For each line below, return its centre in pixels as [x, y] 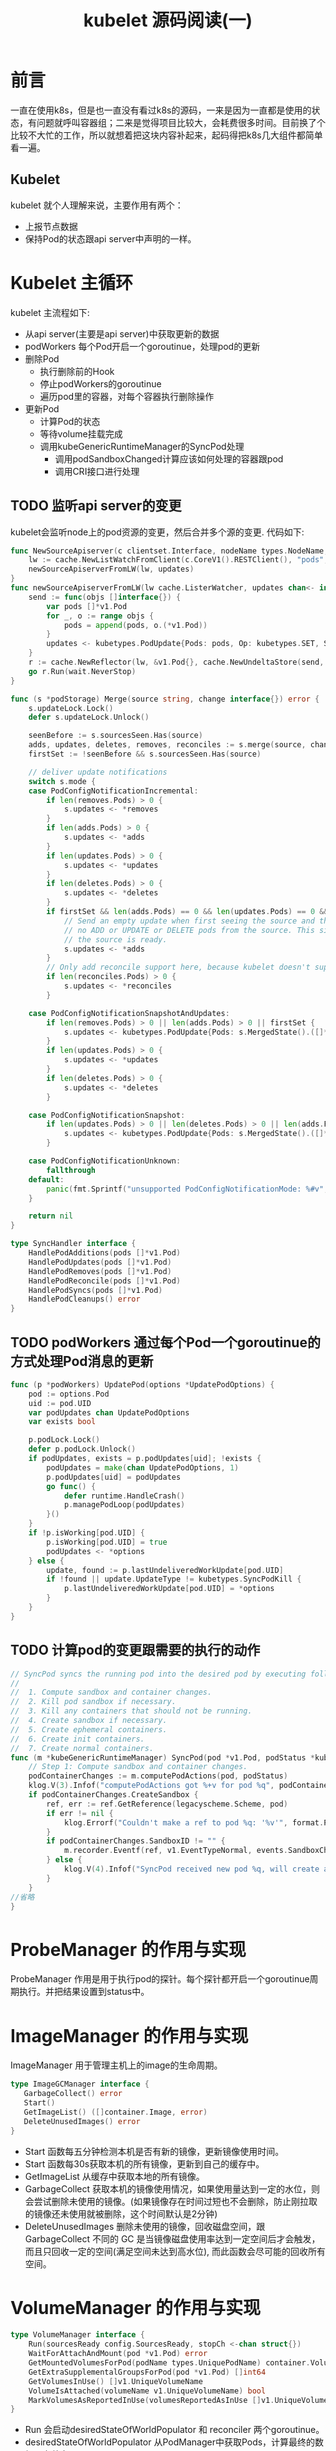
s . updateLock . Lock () [71, 708]
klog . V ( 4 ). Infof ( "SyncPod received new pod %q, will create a [196, 1869]
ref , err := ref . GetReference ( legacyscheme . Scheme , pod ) [167, 1804]
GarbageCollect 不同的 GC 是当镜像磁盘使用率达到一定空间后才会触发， [172, 2238]
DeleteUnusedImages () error [82, 2121]
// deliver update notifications [98, 772]
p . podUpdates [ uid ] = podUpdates [114, 1477]
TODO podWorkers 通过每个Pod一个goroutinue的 [165, 1342]
